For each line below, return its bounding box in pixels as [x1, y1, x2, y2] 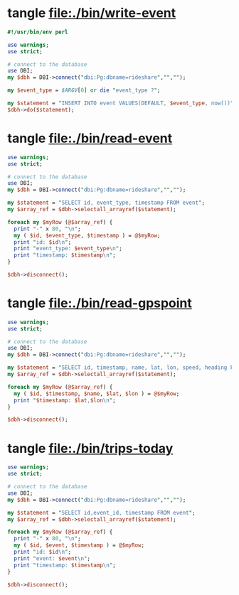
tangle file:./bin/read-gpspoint [7, 295, 192, 311]
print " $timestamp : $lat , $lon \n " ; [14, 397, 116, 404]
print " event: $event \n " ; [14, 554, 91, 562]
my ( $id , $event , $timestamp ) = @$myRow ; [14, 542, 144, 549]
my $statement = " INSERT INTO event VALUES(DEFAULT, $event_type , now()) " [7, 100, 234, 107]
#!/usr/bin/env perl [7, 28, 69, 36]
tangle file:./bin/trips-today [7, 440, 174, 456]
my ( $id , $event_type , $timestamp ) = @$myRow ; [14, 232, 161, 239]
